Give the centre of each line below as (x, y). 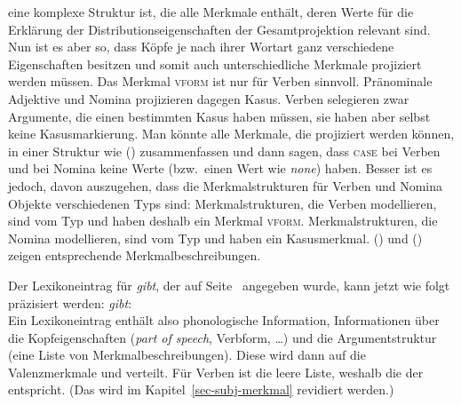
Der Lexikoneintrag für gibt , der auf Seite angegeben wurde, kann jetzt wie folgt (229, 285)
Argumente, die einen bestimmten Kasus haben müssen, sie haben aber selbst (219, 116)
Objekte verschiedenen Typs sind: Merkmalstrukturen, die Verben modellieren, (223, 203)
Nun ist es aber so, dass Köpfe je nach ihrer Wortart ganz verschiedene (201, 47)
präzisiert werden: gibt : (70, 302)
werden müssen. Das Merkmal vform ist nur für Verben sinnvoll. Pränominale (220, 81)
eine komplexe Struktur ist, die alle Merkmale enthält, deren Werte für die (211, 12)
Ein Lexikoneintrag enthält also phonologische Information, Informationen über (224, 320)
